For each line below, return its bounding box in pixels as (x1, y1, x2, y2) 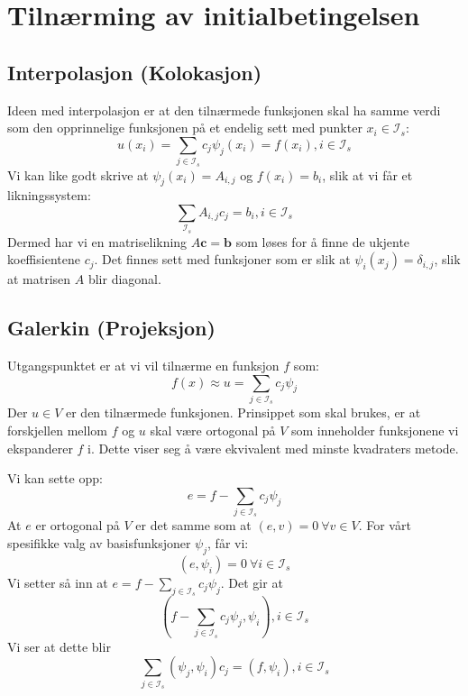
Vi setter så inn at (7, 572, 108, 591)
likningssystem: (7, 186, 91, 205)
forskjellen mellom (7, 420, 107, 439)
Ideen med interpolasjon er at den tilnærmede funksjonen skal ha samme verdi (7, 100, 441, 119)
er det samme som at (135, 516, 252, 535)
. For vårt (358, 516, 411, 535)
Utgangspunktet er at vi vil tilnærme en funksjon (7, 356, 280, 375)
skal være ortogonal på (150, 420, 276, 439)
